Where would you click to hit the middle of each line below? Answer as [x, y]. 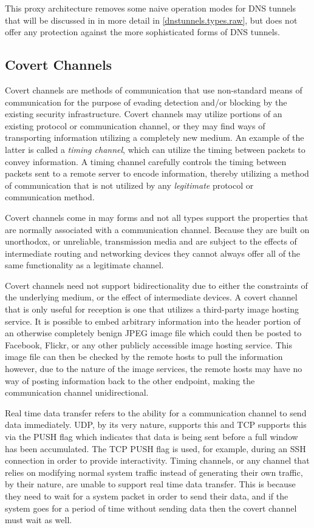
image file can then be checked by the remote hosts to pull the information [144, 357]
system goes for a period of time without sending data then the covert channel [151, 508]
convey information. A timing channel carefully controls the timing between [146, 161]
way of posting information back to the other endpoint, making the [130, 380]
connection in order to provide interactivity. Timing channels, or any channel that [157, 460]
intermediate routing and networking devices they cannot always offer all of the [153, 253]
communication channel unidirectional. [77, 392]
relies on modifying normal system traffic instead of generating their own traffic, [154, 472]
